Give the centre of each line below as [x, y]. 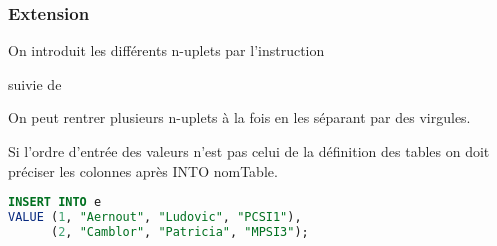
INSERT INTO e [55, 202]
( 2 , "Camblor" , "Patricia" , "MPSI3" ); [179, 231]
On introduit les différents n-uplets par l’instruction [166, 50]
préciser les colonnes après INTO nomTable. [143, 170]
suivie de [35, 83]
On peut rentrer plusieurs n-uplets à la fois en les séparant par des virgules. [239, 117]
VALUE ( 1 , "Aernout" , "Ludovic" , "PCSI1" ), [155, 217]
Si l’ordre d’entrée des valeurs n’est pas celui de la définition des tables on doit [249, 151]
